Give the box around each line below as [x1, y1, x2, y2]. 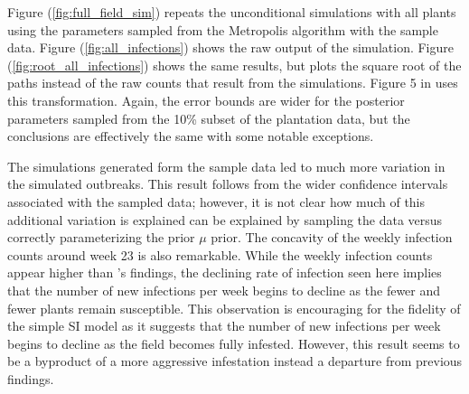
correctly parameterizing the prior [7, 228, 195, 247]
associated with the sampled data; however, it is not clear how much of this [7, 192, 426, 211]
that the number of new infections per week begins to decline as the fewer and [7, 280, 441, 299]
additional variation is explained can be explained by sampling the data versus [7, 210, 443, 229]
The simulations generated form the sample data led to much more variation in [7, 156, 446, 175]
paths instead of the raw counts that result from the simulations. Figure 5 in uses [7, 73, 458, 92]
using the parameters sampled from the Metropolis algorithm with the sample [7, 20, 438, 39]
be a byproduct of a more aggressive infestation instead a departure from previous [7, 352, 463, 371]
